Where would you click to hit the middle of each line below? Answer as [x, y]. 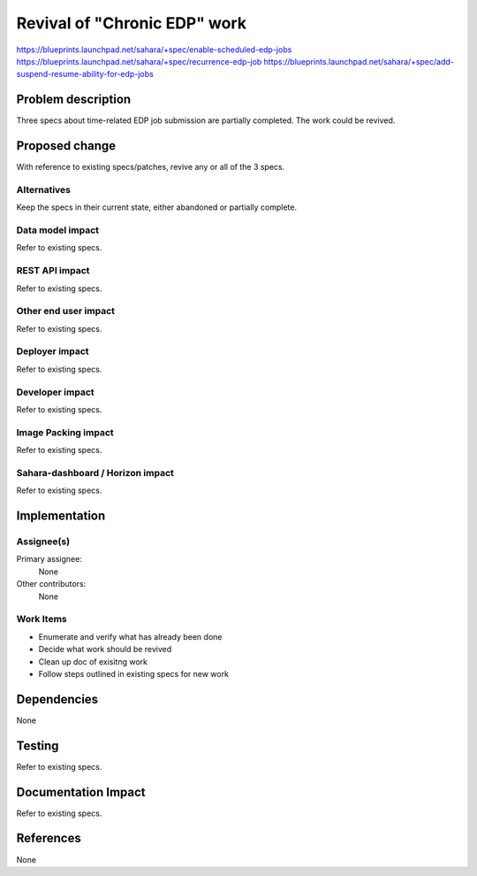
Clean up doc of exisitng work [93, 661]
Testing [38, 745]
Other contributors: [51, 584]
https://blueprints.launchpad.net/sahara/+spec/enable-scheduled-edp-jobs [154, 50]
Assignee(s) [43, 542]
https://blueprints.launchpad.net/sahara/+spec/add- [359, 61]
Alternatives [43, 189]
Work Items [42, 619]
